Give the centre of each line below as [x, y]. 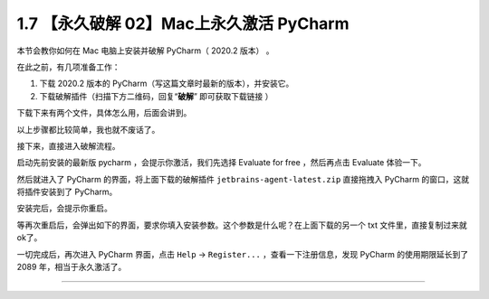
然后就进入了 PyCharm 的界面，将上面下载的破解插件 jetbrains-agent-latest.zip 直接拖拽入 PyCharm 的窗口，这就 [243, 179]
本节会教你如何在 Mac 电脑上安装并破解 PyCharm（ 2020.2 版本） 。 [146, 51]
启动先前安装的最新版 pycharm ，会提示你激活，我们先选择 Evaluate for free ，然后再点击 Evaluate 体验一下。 [221, 163]
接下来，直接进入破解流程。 [68, 145]
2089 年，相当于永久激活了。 [72, 267]
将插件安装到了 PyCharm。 [67, 192]
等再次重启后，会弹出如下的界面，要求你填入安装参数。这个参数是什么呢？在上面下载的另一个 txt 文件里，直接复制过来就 [242, 225]
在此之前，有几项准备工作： [68, 67]
